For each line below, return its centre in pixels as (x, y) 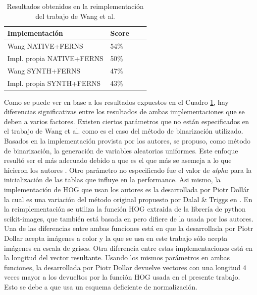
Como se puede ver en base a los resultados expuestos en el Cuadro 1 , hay (116, 102)
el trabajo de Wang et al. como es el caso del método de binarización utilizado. (124, 131)
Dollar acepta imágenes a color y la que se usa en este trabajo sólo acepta (116, 238)
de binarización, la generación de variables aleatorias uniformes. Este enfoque (121, 150)
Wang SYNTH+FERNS (44, 70)
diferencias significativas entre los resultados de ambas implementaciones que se (125, 111)
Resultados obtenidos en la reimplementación (75, 6)
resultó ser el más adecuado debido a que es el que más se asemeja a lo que (118, 160)
